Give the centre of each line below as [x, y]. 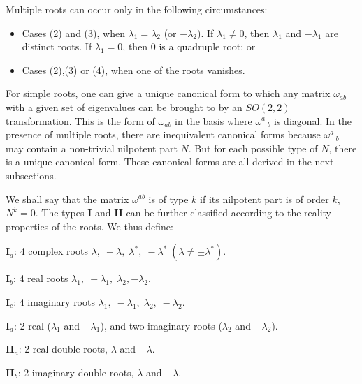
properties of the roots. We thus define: [89, 226]
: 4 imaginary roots [54, 301]
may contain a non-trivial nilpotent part [92, 148]
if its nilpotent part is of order [265, 199]
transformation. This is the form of [80, 120]
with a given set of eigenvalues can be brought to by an [124, 106]
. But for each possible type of [253, 148]
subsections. [31, 175]
